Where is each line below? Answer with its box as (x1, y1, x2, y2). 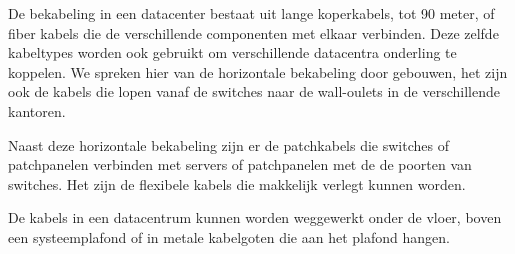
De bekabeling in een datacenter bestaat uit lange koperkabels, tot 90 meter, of (8, 3, 495, 23)
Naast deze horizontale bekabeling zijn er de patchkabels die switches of (8, 134, 449, 155)
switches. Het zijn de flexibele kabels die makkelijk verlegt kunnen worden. (8, 173, 466, 194)
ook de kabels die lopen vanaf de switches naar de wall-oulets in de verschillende (8, 81, 500, 102)
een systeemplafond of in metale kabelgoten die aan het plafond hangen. (8, 226, 450, 247)
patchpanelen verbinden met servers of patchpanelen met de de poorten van (8, 154, 472, 175)
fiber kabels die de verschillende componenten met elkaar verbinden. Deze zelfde (8, 22, 499, 43)
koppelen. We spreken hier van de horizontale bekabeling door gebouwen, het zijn (8, 61, 508, 82)
